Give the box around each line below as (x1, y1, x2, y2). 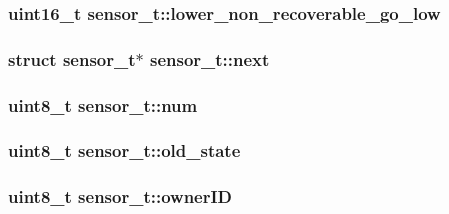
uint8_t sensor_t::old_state (8, 138, 241, 163)
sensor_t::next (149, 46, 270, 71)
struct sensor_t (8, 46, 136, 71)
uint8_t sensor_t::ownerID (8, 184, 233, 209)
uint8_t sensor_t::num (8, 92, 198, 117)
